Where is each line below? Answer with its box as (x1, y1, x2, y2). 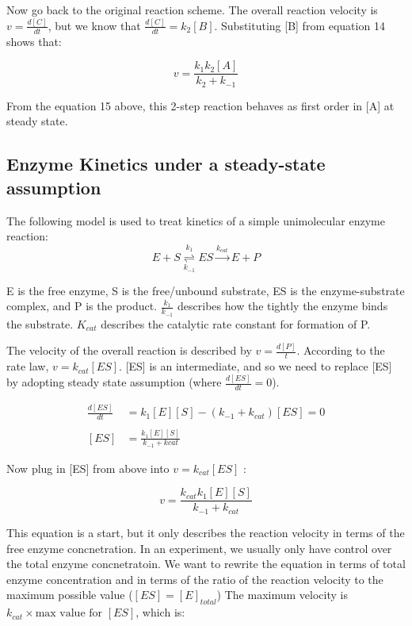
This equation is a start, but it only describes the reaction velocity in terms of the (6, 524, 405, 540)
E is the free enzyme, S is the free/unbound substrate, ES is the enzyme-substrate (6, 282, 405, 298)
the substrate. (6, 315, 74, 332)
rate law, (6, 358, 49, 374)
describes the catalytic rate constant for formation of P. (101, 315, 371, 332)
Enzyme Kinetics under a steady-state (6, 152, 326, 176)
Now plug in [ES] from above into (6, 459, 170, 476)
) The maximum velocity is (216, 586, 348, 603)
